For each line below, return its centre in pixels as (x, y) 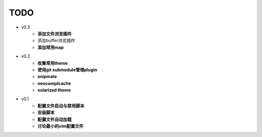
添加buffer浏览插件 (56, 41)
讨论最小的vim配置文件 (60, 126)
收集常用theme (53, 63)
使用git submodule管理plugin (67, 70)
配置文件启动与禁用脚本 (61, 106)
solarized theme (54, 90)
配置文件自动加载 (55, 119)
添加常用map (51, 47)
